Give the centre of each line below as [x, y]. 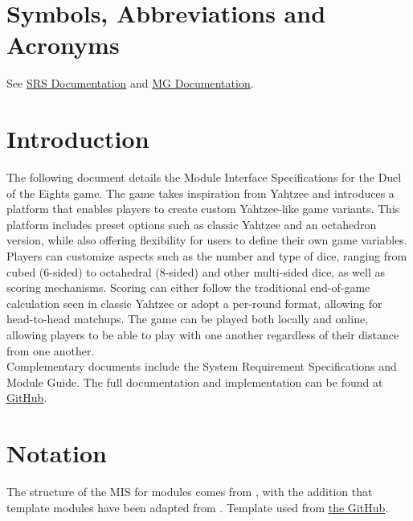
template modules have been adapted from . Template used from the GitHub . [198, 507]
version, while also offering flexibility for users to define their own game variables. [207, 240]
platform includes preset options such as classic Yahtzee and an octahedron [192, 224]
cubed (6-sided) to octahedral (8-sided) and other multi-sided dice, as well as [196, 271]
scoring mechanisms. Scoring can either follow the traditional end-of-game [188, 287]
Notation [57, 453]
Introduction [78, 139]
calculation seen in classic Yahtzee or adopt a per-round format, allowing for [194, 303]
